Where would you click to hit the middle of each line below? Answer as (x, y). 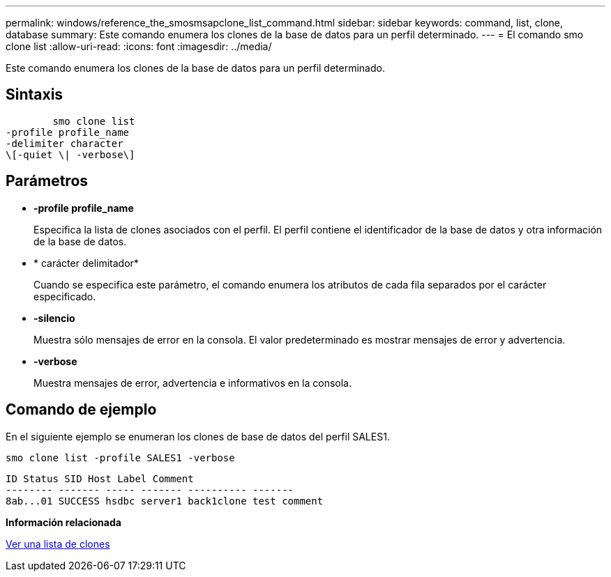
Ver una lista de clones (58, 544)
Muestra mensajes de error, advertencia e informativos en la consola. (193, 383)
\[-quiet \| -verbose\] (70, 154)
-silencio (54, 318)
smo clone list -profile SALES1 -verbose (120, 457)
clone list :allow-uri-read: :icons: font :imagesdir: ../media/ (139, 46)
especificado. (65, 296)
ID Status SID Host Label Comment (100, 478)
